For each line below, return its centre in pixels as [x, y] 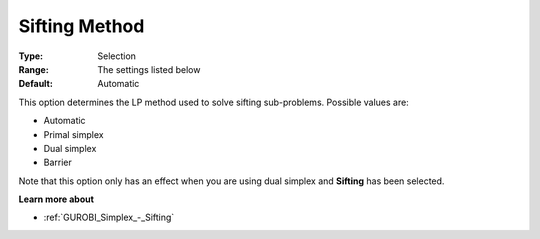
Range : [33, 69]
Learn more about [56, 199]
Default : [36, 84]
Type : [31, 56]
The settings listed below [149, 69]
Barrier [57, 162]
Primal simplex [73, 134]
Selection [117, 56]
